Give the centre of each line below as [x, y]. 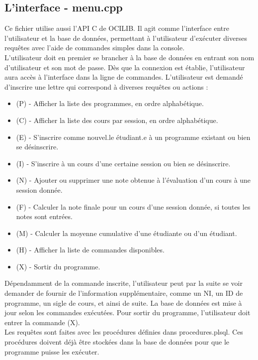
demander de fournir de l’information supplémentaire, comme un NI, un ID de [124, 293]
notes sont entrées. [44, 216]
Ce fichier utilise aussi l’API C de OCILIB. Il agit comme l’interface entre [117, 28]
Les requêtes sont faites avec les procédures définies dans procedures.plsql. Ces [124, 332]
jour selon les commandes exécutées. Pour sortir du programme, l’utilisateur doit [128, 312]
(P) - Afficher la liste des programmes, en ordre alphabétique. [110, 103]
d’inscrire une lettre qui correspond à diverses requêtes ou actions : [106, 86]
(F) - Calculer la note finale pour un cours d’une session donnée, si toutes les [133, 206]
